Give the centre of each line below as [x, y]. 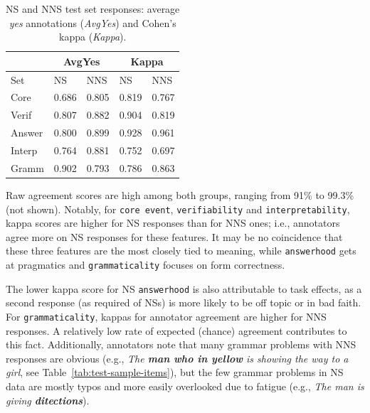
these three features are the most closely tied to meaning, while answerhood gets [181, 251]
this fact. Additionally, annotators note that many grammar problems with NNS [181, 344]
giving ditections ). [48, 400]
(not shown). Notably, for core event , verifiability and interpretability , [178, 209]
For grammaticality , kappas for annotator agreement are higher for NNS [166, 316]
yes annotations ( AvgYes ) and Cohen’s [92, 22]
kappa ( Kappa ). [93, 37]
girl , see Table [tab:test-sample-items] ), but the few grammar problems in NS [175, 372]
